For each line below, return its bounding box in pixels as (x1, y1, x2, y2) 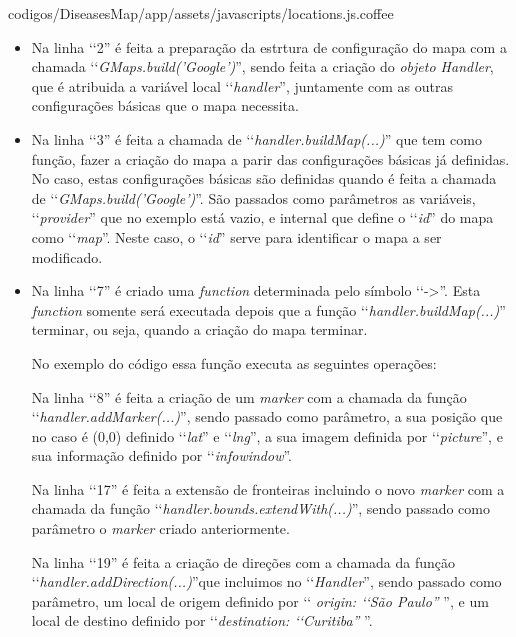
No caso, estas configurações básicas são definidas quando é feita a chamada (31, 168, 497, 189)
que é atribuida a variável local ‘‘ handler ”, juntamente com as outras (31, 75, 453, 96)
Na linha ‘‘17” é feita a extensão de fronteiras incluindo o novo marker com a (31, 478, 505, 499)
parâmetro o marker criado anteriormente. (31, 518, 290, 539)
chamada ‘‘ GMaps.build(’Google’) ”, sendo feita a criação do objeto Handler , (31, 56, 494, 77)
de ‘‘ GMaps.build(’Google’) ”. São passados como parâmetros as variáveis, (31, 187, 476, 208)
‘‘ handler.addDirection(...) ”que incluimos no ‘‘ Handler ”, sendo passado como (31, 571, 502, 592)
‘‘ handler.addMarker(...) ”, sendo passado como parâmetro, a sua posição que (31, 406, 503, 427)
